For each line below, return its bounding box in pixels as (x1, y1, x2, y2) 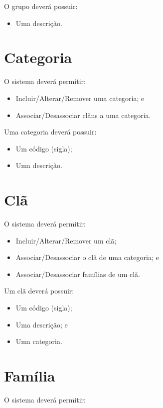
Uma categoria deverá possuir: (4, 126, 97, 137)
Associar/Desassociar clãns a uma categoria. (15, 109, 151, 120)
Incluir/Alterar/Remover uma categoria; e (15, 92, 145, 103)
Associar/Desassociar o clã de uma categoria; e (15, 252, 159, 262)
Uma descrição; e (15, 319, 68, 329)
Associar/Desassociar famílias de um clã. (15, 268, 140, 279)
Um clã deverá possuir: (4, 285, 74, 296)
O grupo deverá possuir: (4, 1, 78, 11)
